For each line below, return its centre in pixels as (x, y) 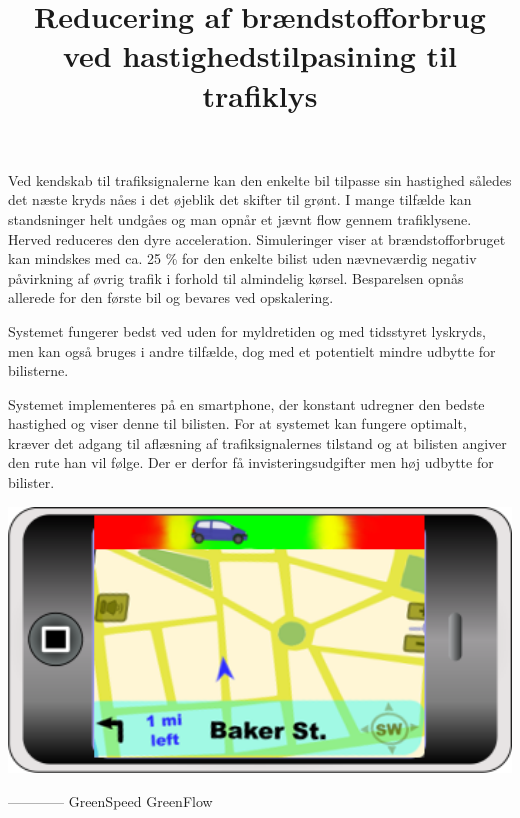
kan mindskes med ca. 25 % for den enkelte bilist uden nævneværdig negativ (242, 258)
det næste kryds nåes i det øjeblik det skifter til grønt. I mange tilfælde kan (240, 199)
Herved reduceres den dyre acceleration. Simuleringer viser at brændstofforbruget (257, 238)
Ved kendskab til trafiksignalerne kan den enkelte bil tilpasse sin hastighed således (260, 179)
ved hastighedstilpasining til (260, 55)
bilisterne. (38, 370)
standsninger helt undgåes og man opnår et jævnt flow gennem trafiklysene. (240, 218)
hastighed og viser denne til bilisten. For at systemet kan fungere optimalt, (237, 423)
